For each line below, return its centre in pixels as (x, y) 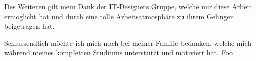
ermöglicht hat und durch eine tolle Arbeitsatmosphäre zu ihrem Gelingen (119, 16)
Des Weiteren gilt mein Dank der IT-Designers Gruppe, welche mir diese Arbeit (128, 6)
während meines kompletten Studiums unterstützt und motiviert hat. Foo (118, 53)
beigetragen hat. (29, 26)
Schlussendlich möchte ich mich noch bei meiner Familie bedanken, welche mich (128, 43)
